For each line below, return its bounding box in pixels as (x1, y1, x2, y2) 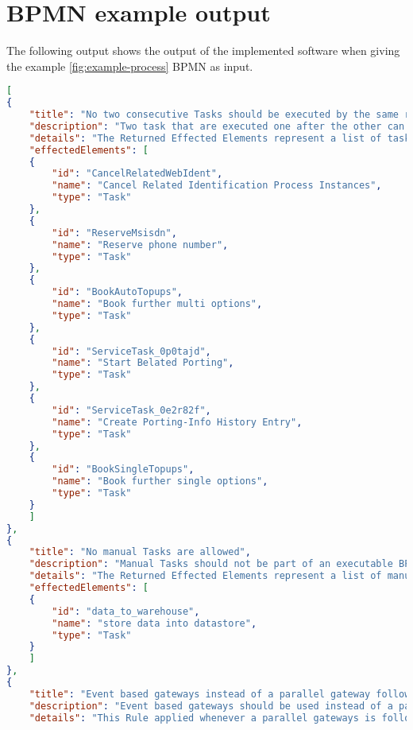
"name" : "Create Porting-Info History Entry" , (52, 416, 303, 428)
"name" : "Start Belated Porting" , (52, 357, 234, 369)
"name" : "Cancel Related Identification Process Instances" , (52, 180, 382, 192)
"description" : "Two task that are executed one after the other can (29, 120, 405, 132)
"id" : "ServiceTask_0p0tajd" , (52, 345, 211, 357)
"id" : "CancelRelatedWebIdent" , (52, 168, 223, 180)
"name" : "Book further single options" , (52, 476, 268, 487)
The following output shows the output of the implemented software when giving (6, 42, 400, 59)
